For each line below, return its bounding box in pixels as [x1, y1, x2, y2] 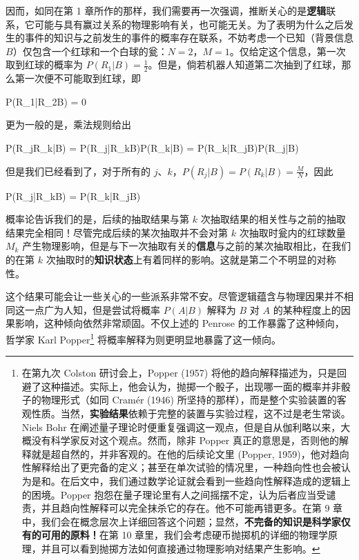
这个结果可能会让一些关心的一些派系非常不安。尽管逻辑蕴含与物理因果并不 [6, 289, 344, 303]
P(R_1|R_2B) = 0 [6, 94, 87, 108]
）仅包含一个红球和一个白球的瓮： [12, 43, 168, 58]
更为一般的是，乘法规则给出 [6, 117, 131, 132]
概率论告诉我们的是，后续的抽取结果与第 [6, 212, 189, 226]
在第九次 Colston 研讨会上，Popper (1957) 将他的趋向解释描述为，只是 [21, 366, 337, 380]
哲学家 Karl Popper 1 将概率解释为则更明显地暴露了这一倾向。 [6, 330, 281, 346]
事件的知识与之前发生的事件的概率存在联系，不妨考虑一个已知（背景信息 [24, 30, 353, 45]
